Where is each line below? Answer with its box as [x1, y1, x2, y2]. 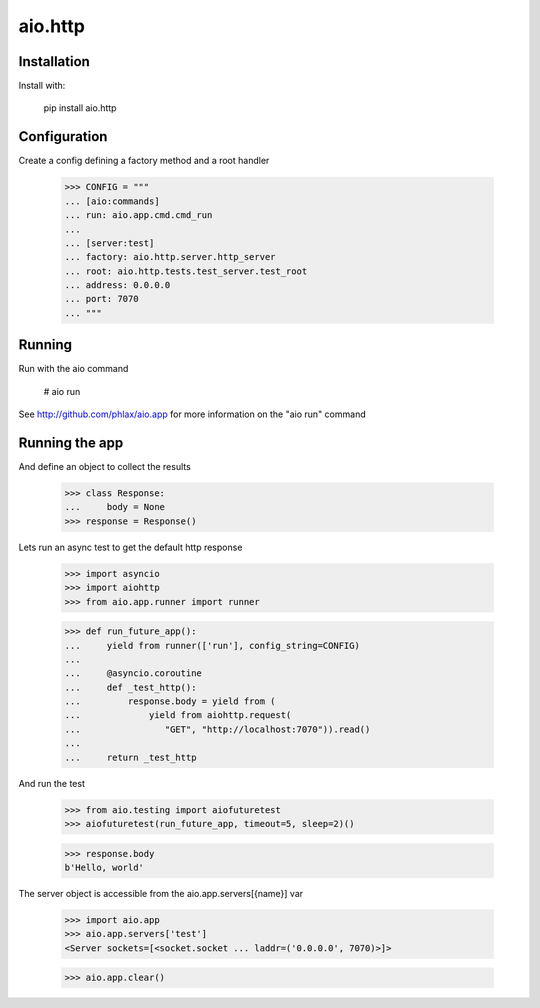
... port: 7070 [64, 293, 139, 305]
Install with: [18, 80, 66, 92]
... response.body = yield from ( [64, 696, 276, 707]
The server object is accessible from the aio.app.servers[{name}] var [18, 887, 304, 899]
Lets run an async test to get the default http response [18, 541, 243, 553]
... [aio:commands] [64, 195, 160, 207]
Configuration [18, 128, 108, 145]
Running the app [18, 434, 124, 451]
